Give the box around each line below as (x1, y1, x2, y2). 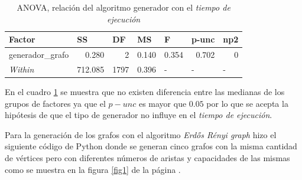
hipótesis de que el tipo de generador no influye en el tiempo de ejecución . (5, 109, 272, 121)
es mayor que (138, 97, 187, 109)
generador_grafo (9, 48, 69, 61)
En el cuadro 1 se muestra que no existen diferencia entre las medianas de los (5, 85, 285, 97)
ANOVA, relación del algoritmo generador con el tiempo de (17, 1, 230, 13)
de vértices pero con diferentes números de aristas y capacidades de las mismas (5, 151, 290, 163)
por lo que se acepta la (206, 97, 288, 109)
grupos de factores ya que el (5, 97, 106, 109)
